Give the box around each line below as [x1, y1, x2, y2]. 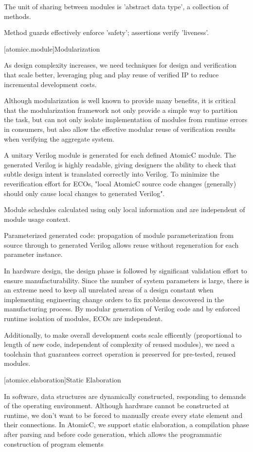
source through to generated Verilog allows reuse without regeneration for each [4, 239, 239, 250]
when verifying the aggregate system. [4, 133, 114, 144]
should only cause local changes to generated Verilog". [4, 188, 165, 198]
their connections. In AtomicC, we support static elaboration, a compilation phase [4, 419, 249, 430]
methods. [4, 11, 31, 21]
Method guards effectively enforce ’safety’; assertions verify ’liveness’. [4, 27, 209, 37]
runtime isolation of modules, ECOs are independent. [4, 313, 163, 324]
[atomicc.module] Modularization [4, 43, 100, 54]
